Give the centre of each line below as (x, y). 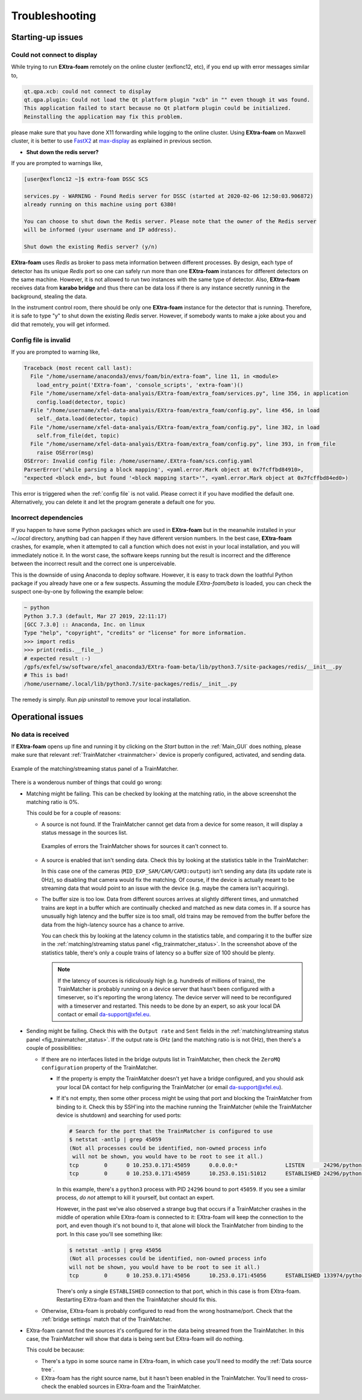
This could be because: (55, 1350)
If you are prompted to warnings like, (57, 163)
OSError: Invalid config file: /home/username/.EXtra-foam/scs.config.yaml (138, 461)
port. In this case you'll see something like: (110, 1234)
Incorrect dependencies (47, 518)
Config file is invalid (41, 340)
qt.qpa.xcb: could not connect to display (87, 91)
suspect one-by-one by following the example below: (78, 592)
